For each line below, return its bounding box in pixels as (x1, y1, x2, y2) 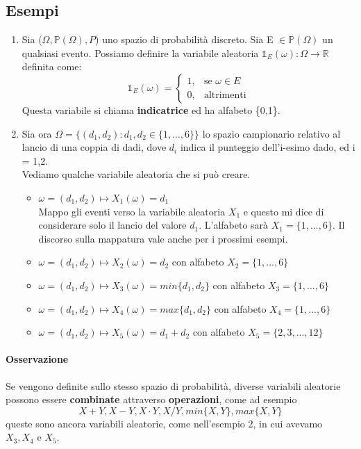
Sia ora (22, 126, 52, 140)
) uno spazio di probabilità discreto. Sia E (95, 32, 274, 47)
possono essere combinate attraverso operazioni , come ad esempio (6, 392, 297, 407)
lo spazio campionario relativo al (202, 126, 341, 140)
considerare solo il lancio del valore (38, 218, 187, 232)
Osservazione (6, 352, 69, 366)
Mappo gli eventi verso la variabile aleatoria (38, 204, 226, 218)
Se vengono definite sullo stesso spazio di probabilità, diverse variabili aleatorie (6, 378, 341, 393)
